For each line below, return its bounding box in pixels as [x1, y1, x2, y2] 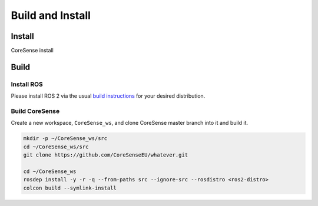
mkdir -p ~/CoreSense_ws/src [23, 135, 108, 142]
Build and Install [11, 9, 91, 22]
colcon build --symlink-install [23, 184, 117, 191]
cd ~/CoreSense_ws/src [23, 143, 89, 150]
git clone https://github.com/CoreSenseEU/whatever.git [23, 152, 188, 158]
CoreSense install [11, 47, 54, 54]
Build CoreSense [11, 107, 60, 115]
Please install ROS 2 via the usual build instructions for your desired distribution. [11, 92, 206, 99]
